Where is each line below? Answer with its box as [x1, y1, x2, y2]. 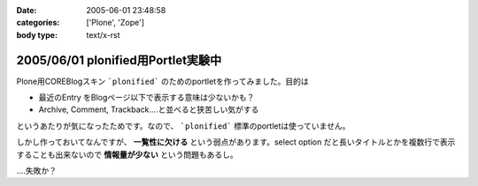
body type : [16, 29, 58, 40]
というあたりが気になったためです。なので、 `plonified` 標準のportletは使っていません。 [16, 120, 351, 131]
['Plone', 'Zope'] [86, 18, 145, 28]
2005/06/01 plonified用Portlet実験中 [16, 53, 222, 68]
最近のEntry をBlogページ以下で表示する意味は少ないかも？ [38, 93, 255, 103]
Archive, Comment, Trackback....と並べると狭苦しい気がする [38, 104, 259, 115]
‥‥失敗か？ [16, 166, 58, 176]
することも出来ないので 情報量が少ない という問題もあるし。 [16, 149, 238, 160]
